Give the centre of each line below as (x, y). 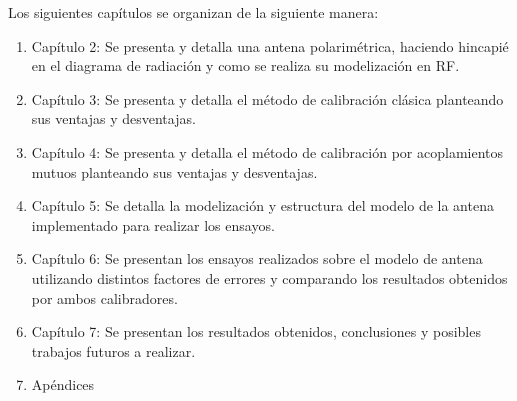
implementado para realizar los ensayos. (153, 224)
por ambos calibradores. (104, 297)
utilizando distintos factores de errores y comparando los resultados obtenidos (269, 277)
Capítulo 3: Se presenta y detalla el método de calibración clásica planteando (267, 98)
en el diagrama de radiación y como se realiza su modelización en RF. (245, 65)
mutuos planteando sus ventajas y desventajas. (174, 171)
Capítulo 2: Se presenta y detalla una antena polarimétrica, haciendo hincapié (270, 45)
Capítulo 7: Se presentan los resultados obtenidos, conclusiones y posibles (256, 331)
